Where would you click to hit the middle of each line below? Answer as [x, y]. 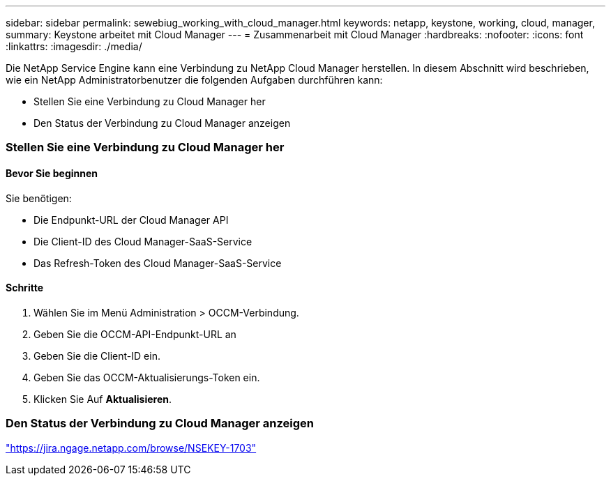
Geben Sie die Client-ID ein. [97, 356]
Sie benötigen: [39, 198]
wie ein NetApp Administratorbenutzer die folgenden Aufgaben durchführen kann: [194, 80]
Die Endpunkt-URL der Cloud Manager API [131, 220]
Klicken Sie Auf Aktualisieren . [103, 399]
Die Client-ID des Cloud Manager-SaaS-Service [143, 241]
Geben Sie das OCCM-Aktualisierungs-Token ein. [147, 377]
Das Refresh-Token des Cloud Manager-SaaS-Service [158, 263]
